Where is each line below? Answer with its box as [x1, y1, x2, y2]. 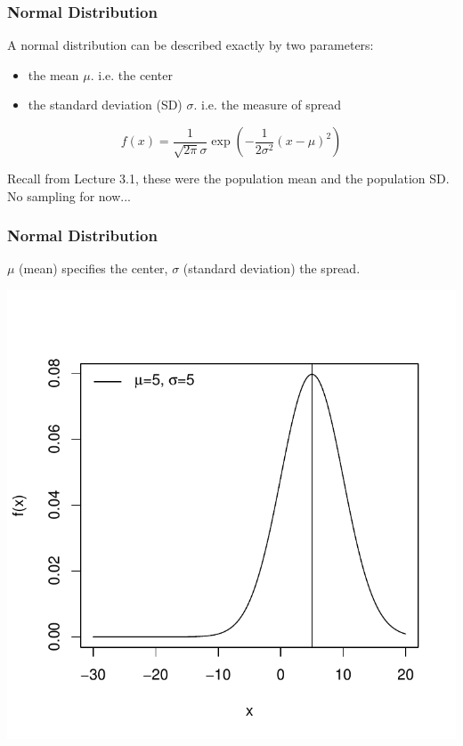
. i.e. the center [90, 65, 173, 84]
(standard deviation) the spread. [183, 259, 361, 278]
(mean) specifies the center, [19, 259, 168, 278]
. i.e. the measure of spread [193, 95, 341, 114]
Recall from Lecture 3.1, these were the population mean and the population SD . [7, 169, 450, 187]
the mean [28, 65, 79, 84]
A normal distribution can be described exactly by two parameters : [7, 36, 374, 54]
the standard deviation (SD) [28, 95, 183, 114]
